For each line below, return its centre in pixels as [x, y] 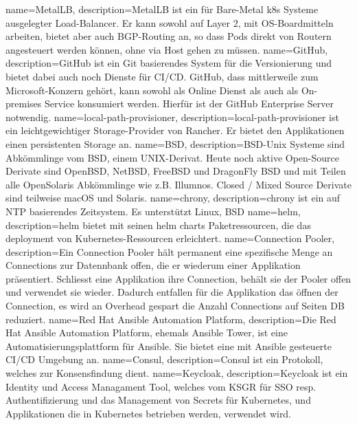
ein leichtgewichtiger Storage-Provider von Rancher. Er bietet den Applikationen [175, 130]
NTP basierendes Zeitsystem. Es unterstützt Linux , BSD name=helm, [153, 211]
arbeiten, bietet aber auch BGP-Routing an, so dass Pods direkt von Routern [169, 36]
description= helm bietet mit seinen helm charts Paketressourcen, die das [158, 225]
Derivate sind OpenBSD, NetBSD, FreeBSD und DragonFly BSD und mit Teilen [176, 171]
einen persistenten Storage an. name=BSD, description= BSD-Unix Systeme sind [175, 143]
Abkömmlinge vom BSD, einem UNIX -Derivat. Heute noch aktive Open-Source [172, 157]
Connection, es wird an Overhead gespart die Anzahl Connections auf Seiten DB [175, 306]
